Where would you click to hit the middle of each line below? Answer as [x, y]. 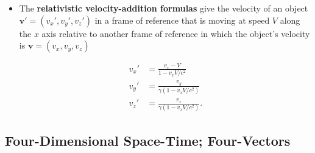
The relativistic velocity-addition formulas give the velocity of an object [164, 8]
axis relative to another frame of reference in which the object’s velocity [176, 33]
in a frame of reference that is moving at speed [182, 20]
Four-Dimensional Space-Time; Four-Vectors [148, 140]
